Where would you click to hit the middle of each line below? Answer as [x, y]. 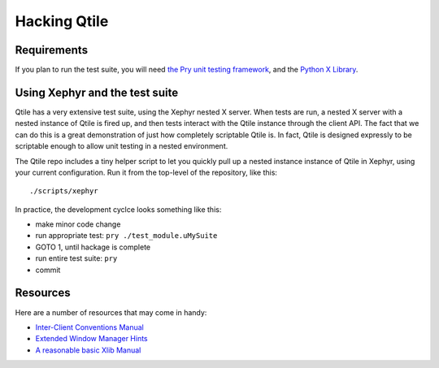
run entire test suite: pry [76, 258]
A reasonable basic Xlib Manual [88, 350]
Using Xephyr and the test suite [97, 92]
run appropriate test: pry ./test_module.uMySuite [126, 236]
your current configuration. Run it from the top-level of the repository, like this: [146, 172]
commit [48, 270]
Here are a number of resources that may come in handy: [111, 312]
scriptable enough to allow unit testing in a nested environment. [122, 146]
